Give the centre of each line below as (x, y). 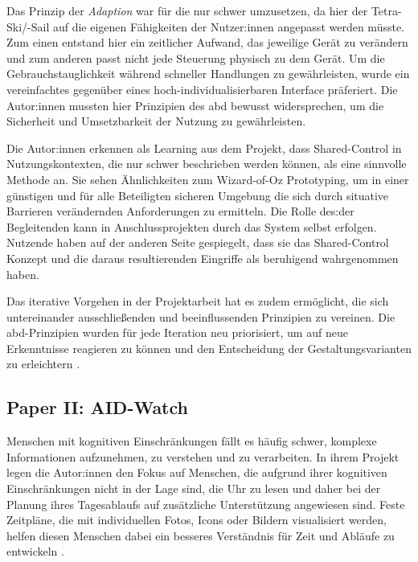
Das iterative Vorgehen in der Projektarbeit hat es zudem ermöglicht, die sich (198, 301)
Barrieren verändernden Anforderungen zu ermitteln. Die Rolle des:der (180, 211)
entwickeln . (35, 551)
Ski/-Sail (28, 26)
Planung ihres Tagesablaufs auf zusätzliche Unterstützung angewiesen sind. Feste (206, 504)
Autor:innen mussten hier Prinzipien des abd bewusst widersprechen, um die (195, 105)
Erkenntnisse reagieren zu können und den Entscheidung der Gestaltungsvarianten (209, 348)
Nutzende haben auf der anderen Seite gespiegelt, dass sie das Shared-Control (198, 242)
